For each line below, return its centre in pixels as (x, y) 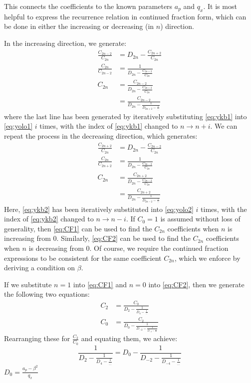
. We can (224, 126)
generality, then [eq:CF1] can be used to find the (78, 228)
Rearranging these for (37, 338)
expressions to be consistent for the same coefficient (83, 258)
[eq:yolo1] (18, 126)
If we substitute (28, 284)
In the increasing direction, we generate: (65, 43)
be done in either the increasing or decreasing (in (79, 26)
